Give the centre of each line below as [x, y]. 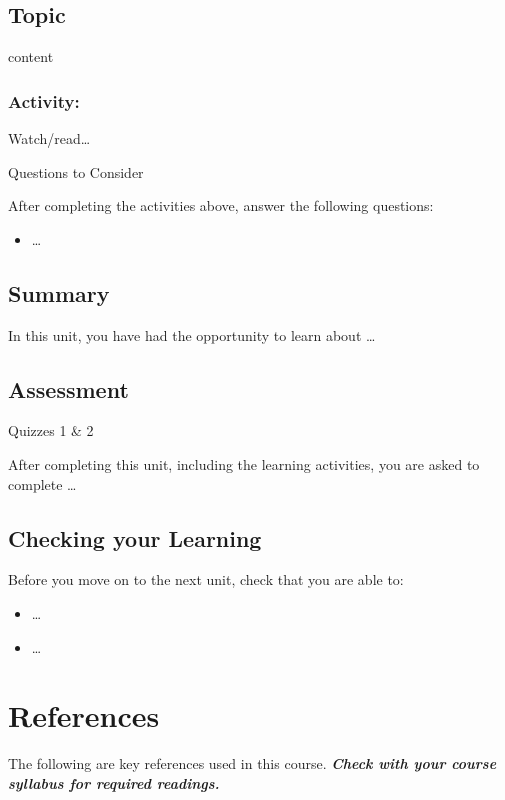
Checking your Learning [135, 537]
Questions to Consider [76, 171]
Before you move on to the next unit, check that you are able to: [206, 579]
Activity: [44, 100]
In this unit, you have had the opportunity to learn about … [192, 334]
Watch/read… [49, 138]
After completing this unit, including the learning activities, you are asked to [244, 463]
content [31, 56]
